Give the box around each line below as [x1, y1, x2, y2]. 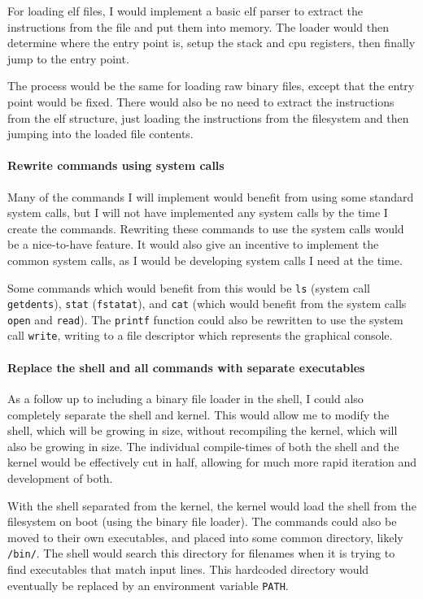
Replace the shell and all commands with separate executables [7, 358, 365, 375]
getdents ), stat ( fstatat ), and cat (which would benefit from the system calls [7, 295, 407, 312]
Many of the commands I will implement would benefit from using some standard [7, 188, 414, 205]
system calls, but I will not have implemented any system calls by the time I [7, 204, 388, 221]
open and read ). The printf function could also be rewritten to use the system [7, 310, 403, 328]
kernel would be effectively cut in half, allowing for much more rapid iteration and [7, 454, 417, 471]
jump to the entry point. [7, 50, 129, 67]
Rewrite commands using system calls [7, 157, 225, 174]
